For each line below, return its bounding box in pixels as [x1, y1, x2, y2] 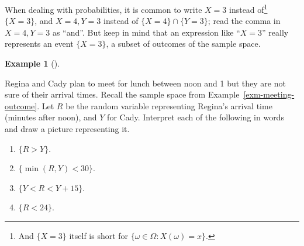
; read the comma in [208, 15, 281, 27]
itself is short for [69, 229, 129, 241]
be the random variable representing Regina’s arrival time [65, 99, 272, 112]
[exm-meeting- [243, 88, 295, 101]
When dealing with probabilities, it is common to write [5, 3, 202, 15]
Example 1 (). [5, 57, 60, 70]
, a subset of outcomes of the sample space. [106, 37, 261, 50]
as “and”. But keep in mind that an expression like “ [52, 26, 240, 38]
